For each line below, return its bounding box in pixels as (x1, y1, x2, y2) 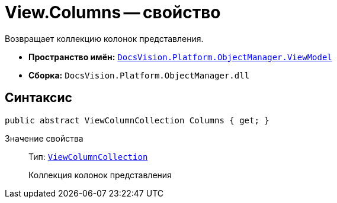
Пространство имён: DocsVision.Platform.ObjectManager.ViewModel (28, 51, 332, 62)
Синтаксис (5, 90, 72, 106)
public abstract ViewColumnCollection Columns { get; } (5, 115, 269, 125)
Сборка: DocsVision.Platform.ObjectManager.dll (28, 70, 250, 80)
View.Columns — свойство (5, 2, 221, 22)
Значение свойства (5, 133, 84, 143)
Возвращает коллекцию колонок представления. (5, 33, 204, 44)
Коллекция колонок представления (28, 169, 172, 180)
